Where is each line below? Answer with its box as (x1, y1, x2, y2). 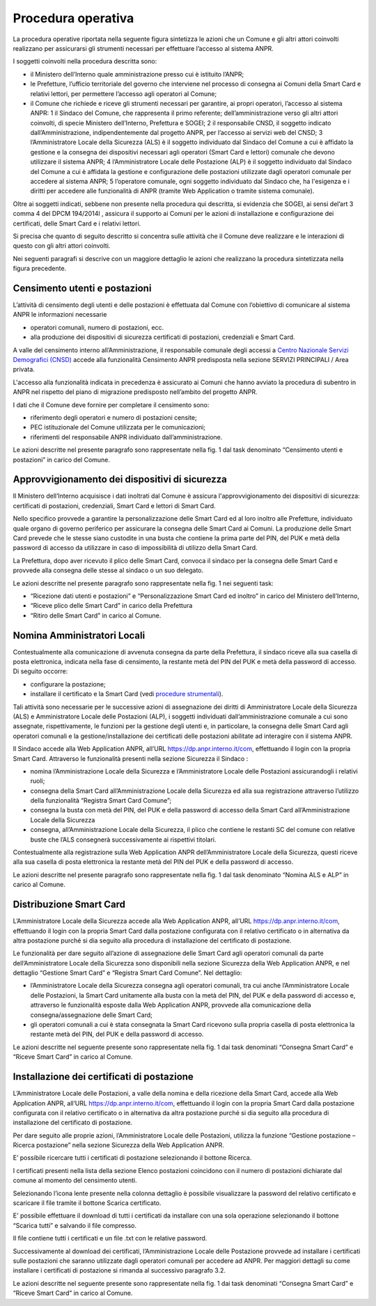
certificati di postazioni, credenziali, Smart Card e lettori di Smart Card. (13, 501, 216, 510)
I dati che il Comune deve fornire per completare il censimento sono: (13, 400, 210, 409)
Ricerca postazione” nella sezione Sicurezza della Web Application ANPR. (13, 1141, 224, 1149)
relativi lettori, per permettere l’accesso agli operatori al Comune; (30, 89, 217, 97)
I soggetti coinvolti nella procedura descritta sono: (13, 57, 157, 65)
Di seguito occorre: (13, 667, 68, 675)
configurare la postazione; (30, 679, 106, 689)
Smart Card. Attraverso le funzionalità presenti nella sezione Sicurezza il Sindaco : (13, 754, 249, 762)
